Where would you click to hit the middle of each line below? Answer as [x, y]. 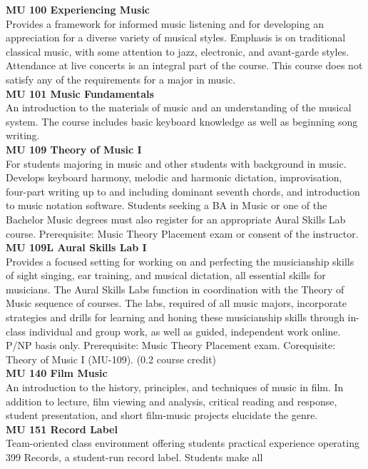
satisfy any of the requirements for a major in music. [121, 79]
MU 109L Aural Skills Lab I [76, 247]
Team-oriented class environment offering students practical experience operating [183, 443]
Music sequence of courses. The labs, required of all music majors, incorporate [176, 303]
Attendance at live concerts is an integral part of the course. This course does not [184, 65]
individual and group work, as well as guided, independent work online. [185, 331]
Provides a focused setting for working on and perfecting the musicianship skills [180, 261]
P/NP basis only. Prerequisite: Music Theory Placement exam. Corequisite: [171, 345]
